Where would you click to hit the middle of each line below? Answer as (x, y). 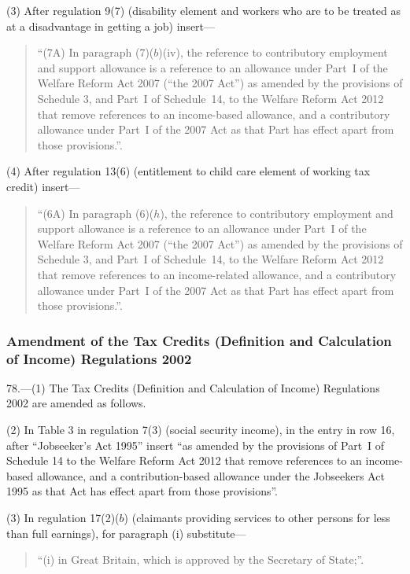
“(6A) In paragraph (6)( (96, 213)
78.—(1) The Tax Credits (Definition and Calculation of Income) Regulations (193, 387)
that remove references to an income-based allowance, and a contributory (214, 114)
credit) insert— (43, 186)
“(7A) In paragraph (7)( (96, 52)
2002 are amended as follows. (76, 403)
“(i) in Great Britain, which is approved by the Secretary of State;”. (201, 559)
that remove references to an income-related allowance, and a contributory (217, 274)
